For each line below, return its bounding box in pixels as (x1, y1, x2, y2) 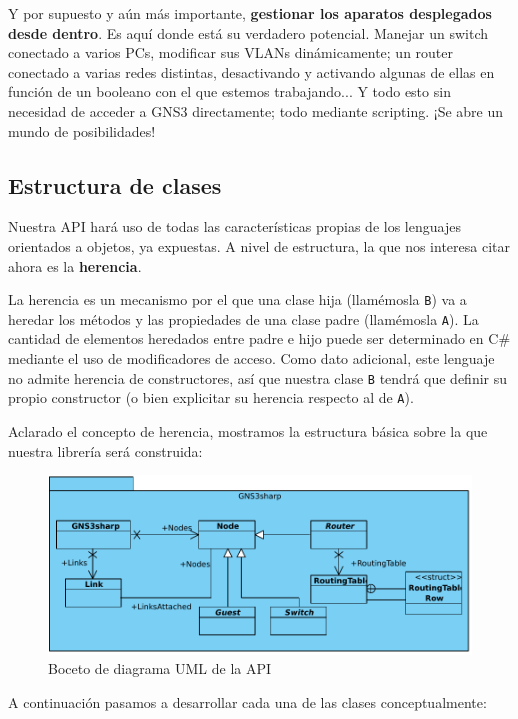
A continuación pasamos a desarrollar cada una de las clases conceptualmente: (8, 691, 487, 712)
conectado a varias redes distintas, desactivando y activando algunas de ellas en (8, 61, 495, 82)
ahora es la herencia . (8, 255, 142, 276)
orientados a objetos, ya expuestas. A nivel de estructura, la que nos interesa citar (8, 235, 510, 256)
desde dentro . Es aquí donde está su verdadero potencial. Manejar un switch (8, 22, 489, 43)
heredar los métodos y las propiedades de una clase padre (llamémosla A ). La (8, 308, 479, 329)
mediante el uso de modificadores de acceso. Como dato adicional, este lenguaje (8, 348, 495, 369)
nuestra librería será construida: (8, 440, 203, 461)
